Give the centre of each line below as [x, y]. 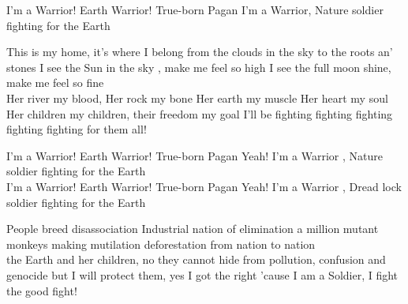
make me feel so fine [55, 83]
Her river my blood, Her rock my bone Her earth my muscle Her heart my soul [197, 98]
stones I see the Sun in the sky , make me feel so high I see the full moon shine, [199, 67]
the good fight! [42, 290]
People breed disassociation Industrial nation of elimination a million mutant [193, 229]
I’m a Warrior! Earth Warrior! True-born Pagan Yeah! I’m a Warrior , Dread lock [204, 186]
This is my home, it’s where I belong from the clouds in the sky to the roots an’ [200, 52]
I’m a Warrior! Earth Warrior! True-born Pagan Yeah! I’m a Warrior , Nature [195, 155]
